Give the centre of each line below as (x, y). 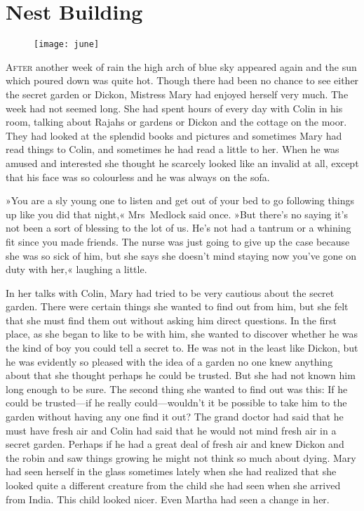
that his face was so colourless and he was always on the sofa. (138, 177)
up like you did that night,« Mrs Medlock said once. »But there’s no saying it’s (177, 214)
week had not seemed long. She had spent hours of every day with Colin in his (174, 108)
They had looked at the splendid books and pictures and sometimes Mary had (174, 135)
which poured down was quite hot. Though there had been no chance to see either (182, 80)
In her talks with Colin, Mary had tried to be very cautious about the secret (170, 292)
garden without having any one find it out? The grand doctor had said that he (175, 417)
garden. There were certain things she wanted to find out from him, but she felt (177, 306)
